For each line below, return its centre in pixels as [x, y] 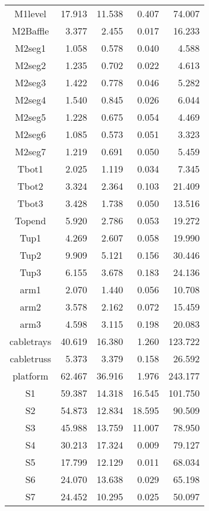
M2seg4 [31, 100]
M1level [31, 13]
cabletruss [30, 358]
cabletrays [31, 341]
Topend [30, 220]
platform [31, 376]
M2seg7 [31, 151]
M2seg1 [31, 48]
